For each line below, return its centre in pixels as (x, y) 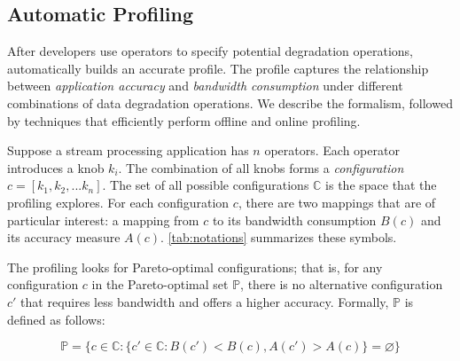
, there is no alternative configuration (342, 284)
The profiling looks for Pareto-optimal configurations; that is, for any (195, 267)
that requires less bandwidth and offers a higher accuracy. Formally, (205, 301)
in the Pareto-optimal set (160, 284)
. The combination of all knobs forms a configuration (261, 167)
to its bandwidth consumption (294, 220)
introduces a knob (56, 167)
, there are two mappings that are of (337, 202)
